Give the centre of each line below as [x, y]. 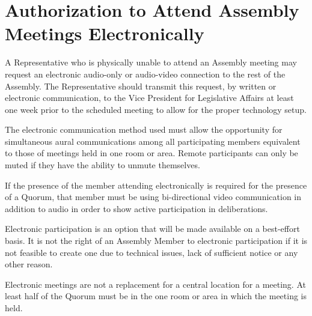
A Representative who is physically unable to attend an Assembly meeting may [151, 62]
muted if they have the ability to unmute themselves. [102, 165]
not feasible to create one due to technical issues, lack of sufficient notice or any [151, 252]
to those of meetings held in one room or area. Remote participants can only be [151, 153]
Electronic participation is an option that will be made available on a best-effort [152, 229]
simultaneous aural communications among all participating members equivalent [153, 141]
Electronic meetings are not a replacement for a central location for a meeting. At [155, 284]
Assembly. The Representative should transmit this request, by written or [141, 86]
